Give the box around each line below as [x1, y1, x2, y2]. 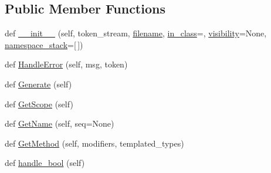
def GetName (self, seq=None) [5, 117, 114, 130]
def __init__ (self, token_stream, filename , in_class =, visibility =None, [5, 27, 267, 39]
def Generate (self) [5, 77, 72, 90]
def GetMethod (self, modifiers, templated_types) [5, 137, 184, 149]
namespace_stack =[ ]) [5, 38, 83, 50]
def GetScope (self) [5, 97, 73, 110]
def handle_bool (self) [5, 157, 85, 169]
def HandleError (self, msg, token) [5, 58, 128, 70]
